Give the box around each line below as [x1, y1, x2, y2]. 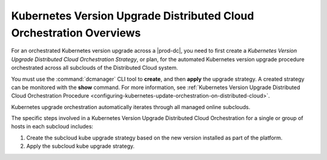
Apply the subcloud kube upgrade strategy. [26, 142, 135, 150]
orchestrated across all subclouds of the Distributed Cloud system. [11, 64, 178, 72]
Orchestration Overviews [11, 26, 141, 39]
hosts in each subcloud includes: [11, 123, 94, 130]
